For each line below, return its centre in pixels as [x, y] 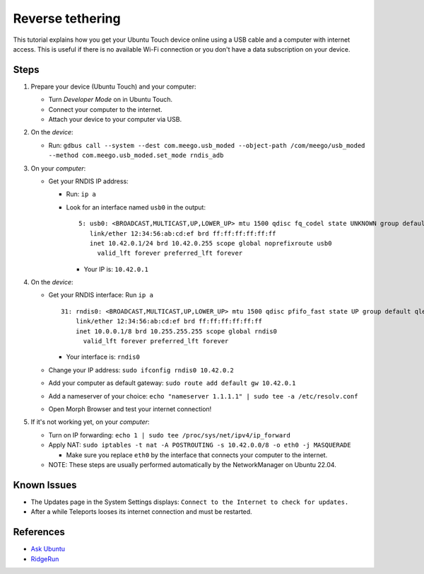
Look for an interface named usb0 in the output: [136, 207]
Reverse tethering [67, 18]
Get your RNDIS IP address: [88, 181]
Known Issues [45, 485]
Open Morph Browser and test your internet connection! [130, 409]
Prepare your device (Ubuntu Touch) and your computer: [114, 86]
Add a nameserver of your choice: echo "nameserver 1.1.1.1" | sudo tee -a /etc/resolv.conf [203, 396]
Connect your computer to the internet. [105, 109]
